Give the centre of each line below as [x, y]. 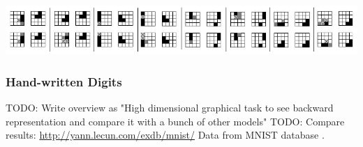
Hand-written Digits [64, 82]
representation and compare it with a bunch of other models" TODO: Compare [175, 121]
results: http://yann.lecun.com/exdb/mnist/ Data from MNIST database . [165, 135]
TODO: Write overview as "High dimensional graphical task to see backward [170, 108]
